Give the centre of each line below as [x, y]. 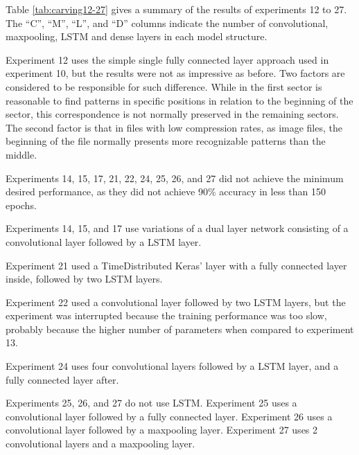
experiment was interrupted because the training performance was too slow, [166, 315]
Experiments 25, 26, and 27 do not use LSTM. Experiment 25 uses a [151, 403]
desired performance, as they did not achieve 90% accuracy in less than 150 [166, 191]
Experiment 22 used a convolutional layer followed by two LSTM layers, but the [176, 302]
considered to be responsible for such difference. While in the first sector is [164, 86]
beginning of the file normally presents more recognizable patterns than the [166, 141]
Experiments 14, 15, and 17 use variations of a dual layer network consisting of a [177, 228]
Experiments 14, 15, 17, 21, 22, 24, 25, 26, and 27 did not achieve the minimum [175, 178]
